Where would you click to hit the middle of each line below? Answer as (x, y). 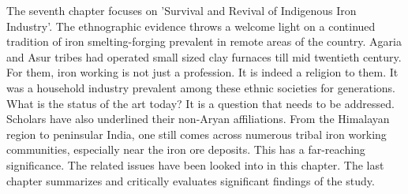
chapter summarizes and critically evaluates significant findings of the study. (191, 180)
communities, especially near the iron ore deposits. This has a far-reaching (186, 149)
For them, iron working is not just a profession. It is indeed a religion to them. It (202, 72)
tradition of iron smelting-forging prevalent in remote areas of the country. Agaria (204, 41)
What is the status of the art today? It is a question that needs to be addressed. (200, 103)
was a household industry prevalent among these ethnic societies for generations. (201, 87)
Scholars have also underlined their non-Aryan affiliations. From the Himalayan (198, 119)
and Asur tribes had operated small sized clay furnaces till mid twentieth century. (204, 56)
